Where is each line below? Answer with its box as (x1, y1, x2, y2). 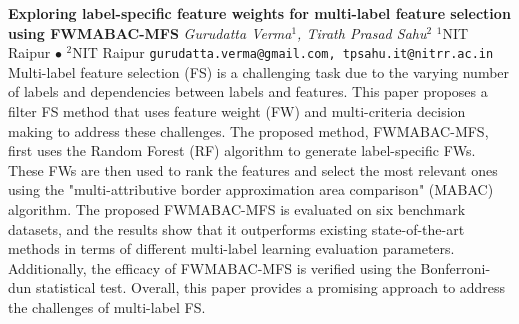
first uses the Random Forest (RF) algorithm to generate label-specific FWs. (8, 140, 476, 161)
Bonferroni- (420, 257, 491, 278)
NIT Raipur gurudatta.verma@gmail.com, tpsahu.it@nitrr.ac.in (72, 42, 494, 63)
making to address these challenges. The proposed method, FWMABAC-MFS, (8, 120, 489, 141)
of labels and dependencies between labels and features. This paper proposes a (8, 81, 488, 102)
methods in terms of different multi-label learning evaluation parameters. (8, 238, 455, 259)
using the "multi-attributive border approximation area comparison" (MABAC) (8, 179, 494, 200)
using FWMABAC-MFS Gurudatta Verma (8, 22, 292, 43)
